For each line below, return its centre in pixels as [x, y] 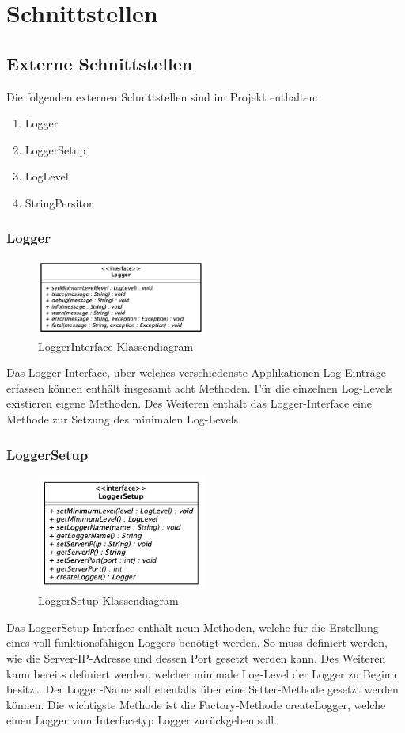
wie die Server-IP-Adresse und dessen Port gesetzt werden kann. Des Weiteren [196, 657]
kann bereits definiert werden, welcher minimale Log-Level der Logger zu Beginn [202, 673]
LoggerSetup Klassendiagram [108, 600]
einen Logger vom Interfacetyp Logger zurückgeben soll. [142, 720]
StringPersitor [59, 202]
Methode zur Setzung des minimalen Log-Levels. [124, 419]
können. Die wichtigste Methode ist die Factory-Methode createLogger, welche [196, 704]
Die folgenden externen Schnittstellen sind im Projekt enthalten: [163, 96]
